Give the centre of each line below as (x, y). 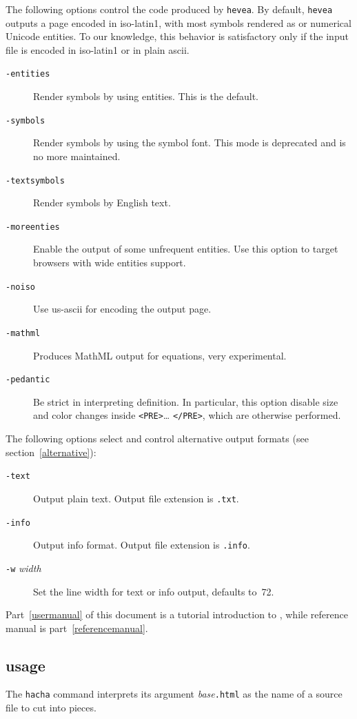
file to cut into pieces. (51, 708)
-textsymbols (35, 180)
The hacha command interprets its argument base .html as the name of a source (174, 694)
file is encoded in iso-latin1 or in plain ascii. (98, 49)
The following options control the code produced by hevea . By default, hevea (169, 9)
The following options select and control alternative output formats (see (157, 439)
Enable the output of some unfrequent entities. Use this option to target (186, 249)
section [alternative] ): (51, 452)
